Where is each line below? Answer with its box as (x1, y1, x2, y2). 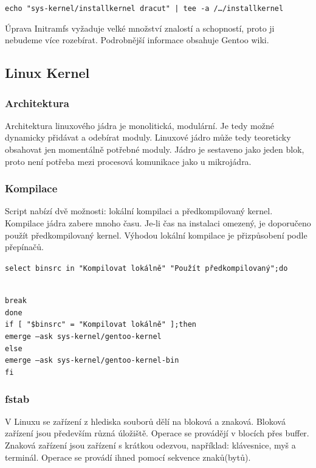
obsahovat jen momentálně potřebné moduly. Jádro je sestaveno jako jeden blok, (5, 143, 304, 156)
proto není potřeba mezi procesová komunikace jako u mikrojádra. (5, 155, 252, 167)
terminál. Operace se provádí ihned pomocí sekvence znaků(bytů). (5, 450, 251, 463)
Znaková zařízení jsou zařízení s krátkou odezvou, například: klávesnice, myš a (5, 439, 296, 452)
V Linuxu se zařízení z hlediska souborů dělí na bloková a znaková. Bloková (5, 414, 286, 427)
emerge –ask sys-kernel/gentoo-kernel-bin (5, 356, 179, 365)
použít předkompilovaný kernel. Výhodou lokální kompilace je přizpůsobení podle (5, 228, 307, 241)
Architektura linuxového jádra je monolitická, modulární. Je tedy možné (5, 119, 274, 131)
